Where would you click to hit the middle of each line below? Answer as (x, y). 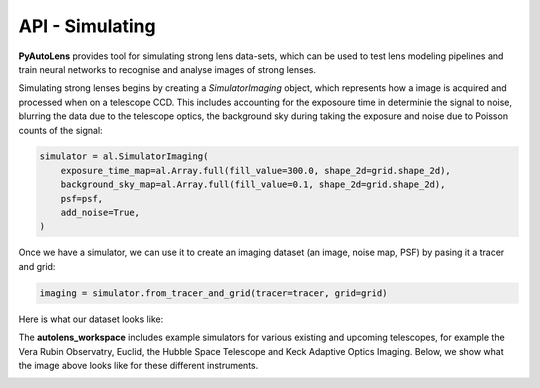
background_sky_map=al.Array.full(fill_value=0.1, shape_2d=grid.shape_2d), (253, 184)
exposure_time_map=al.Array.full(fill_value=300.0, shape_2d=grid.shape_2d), (256, 170)
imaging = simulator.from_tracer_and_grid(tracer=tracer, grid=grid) (213, 293)
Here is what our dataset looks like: (91, 319)
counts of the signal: (61, 130)
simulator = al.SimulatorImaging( (124, 156)
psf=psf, (82, 198)
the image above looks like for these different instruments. (138, 365)
